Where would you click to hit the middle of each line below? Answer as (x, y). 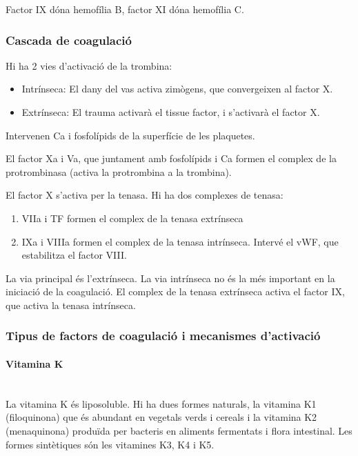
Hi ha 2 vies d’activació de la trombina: (89, 65)
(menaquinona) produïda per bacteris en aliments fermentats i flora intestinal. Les (179, 430)
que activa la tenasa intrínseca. (71, 305)
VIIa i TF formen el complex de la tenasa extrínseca (132, 218)
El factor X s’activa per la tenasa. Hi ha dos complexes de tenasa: (145, 195)
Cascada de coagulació (69, 40)
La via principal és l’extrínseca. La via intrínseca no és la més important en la (170, 278)
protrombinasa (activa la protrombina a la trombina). (119, 171)
